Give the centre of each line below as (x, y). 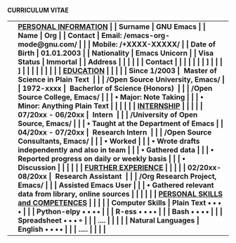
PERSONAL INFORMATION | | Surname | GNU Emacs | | (112, 26)
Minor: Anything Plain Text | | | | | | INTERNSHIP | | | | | (110, 106)
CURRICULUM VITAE (38, 10)
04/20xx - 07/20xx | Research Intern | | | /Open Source (115, 132)
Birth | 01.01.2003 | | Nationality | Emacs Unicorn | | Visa (116, 53)
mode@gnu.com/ (47, 44)
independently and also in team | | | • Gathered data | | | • (116, 150)
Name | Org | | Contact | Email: (70, 36)
